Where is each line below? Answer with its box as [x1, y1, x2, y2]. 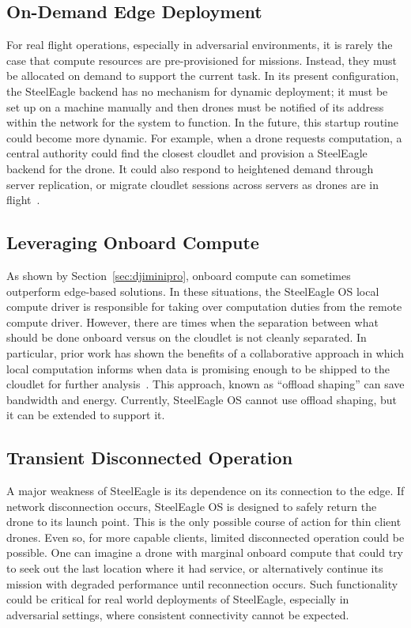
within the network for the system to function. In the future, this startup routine [6, 114, 398, 131]
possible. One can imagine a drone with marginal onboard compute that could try [6, 544, 404, 561]
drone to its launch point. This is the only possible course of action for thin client [6, 513, 402, 530]
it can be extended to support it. [6, 407, 165, 423]
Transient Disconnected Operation [6, 445, 293, 470]
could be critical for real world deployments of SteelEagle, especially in [6, 591, 349, 607]
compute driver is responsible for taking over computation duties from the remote [6, 298, 402, 315]
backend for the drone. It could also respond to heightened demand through [6, 160, 374, 176]
